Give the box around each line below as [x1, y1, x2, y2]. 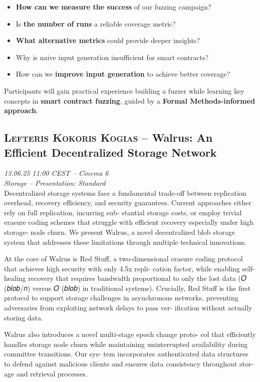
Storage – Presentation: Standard [4, 177, 106, 188]
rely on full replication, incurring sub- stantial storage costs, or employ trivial [4, 207, 242, 217]
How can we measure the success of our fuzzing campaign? [16, 2, 211, 12]
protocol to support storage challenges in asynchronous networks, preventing [4, 292, 238, 303]
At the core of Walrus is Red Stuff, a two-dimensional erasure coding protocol [4, 253, 243, 264]
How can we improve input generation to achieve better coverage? [16, 69, 230, 79]
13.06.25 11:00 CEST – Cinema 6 [4, 168, 109, 178]
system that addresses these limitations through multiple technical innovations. [4, 236, 247, 247]
